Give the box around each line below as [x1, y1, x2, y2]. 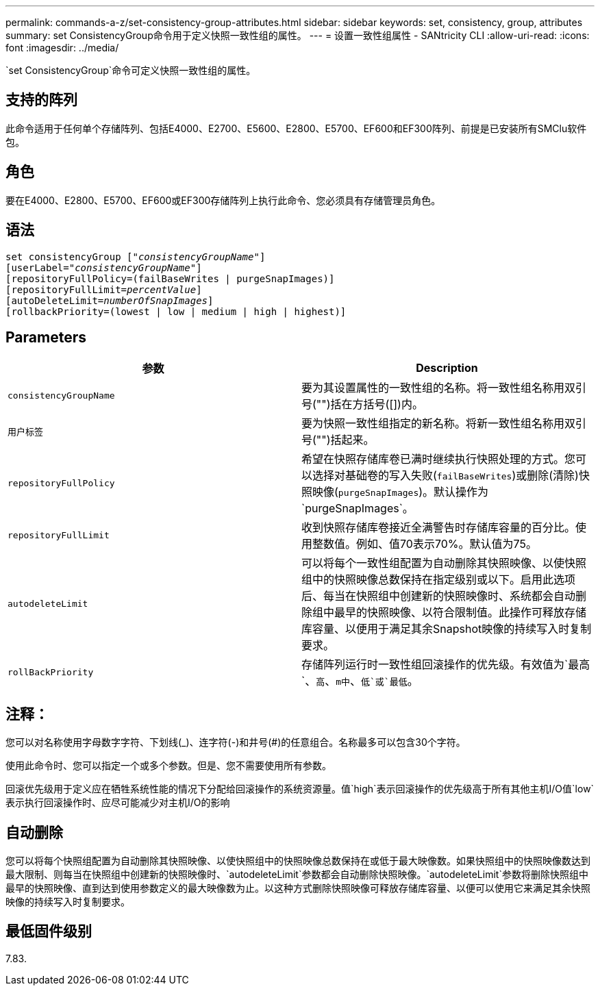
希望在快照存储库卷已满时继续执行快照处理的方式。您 [301, 452, 576, 466]
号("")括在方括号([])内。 [301, 397, 423, 412]
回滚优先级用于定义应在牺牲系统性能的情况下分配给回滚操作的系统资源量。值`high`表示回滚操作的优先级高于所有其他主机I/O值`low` [5, 783, 595, 795]
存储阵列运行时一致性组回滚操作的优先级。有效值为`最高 [301, 657, 590, 672]
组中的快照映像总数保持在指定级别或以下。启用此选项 [301, 573, 576, 587]
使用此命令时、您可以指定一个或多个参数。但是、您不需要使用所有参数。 [5, 760, 332, 772]
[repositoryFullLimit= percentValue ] [5, 284, 202, 295]
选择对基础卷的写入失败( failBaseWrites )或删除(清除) [312, 468, 579, 483]
